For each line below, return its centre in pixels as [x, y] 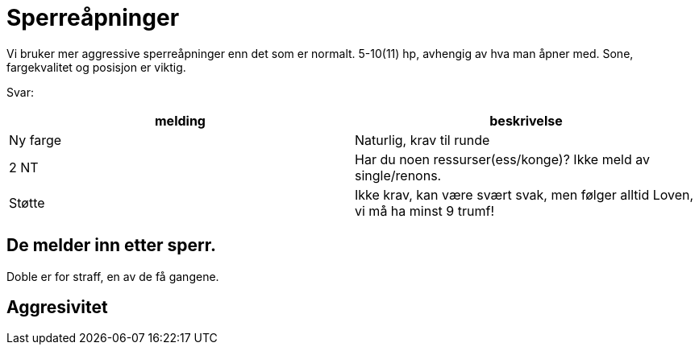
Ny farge [35, 140]
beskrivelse [526, 120]
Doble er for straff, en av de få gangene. [113, 276]
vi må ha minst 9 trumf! [425, 211]
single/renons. [398, 175]
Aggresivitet [57, 308]
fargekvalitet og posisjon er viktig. [96, 67]
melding [180, 120]
